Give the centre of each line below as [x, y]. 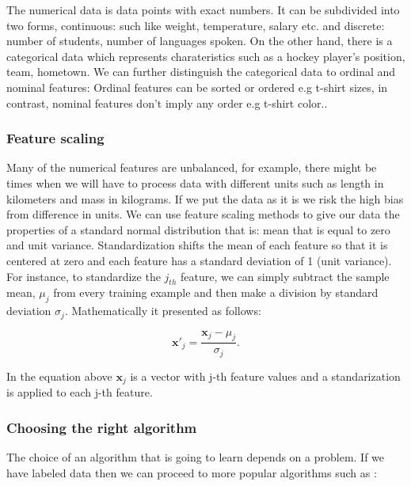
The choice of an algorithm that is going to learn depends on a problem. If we [196, 457]
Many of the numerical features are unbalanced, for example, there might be [192, 167]
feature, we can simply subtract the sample [285, 276]
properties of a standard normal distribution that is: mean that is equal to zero [198, 229]
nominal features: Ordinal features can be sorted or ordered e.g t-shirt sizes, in [197, 87]
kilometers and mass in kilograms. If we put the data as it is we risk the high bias [205, 198]
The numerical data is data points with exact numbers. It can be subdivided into [203, 9]
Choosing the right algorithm [102, 427]
